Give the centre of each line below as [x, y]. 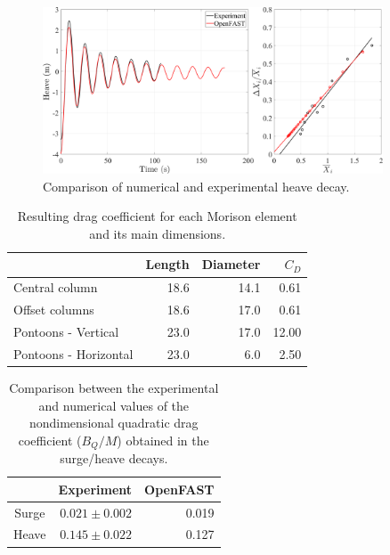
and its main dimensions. [158, 233]
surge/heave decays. [114, 458]
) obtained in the [163, 440]
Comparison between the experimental [114, 387]
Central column [56, 287]
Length [167, 264]
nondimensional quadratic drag [114, 423]
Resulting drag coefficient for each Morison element [157, 216]
